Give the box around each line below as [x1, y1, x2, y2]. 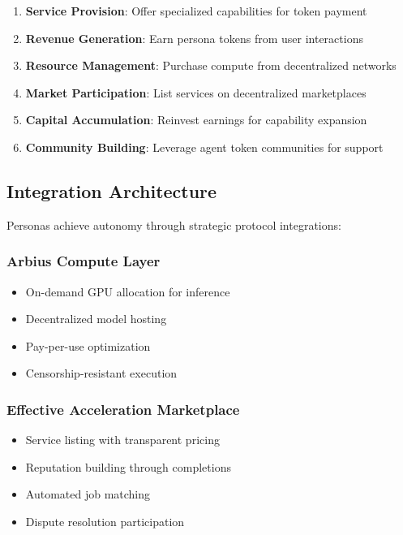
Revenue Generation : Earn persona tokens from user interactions [25, 29, 363, 46]
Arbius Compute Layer [6, 251, 161, 271]
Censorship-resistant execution [25, 365, 178, 382]
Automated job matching [25, 485, 151, 503]
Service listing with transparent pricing [25, 431, 220, 448]
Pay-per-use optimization [25, 337, 151, 354]
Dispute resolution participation [25, 512, 185, 529]
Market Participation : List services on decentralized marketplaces [25, 84, 367, 101]
